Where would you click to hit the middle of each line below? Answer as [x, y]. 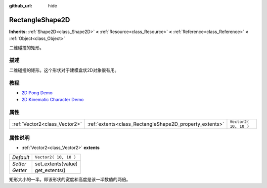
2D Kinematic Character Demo [53, 100]
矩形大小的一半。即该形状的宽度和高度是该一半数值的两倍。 [70, 179]
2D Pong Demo [37, 93]
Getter [20, 170]
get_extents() [50, 170]
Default [21, 157]
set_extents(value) [56, 164]
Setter [19, 164]
